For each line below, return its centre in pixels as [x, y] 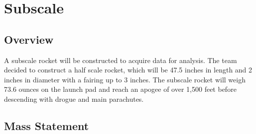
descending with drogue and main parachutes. [74, 99]
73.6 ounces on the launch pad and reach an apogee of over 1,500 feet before [120, 89]
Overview [29, 39]
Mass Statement [47, 125]
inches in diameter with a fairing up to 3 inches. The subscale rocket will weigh [125, 79]
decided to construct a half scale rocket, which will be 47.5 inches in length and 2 [128, 70]
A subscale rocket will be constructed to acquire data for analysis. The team [121, 60]
